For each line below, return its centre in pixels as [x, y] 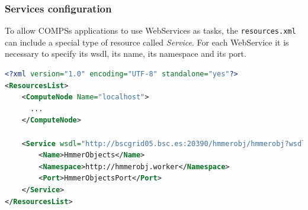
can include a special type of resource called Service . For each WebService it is [147, 42]
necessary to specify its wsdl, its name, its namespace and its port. [126, 54]
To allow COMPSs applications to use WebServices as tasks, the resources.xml [150, 30]
